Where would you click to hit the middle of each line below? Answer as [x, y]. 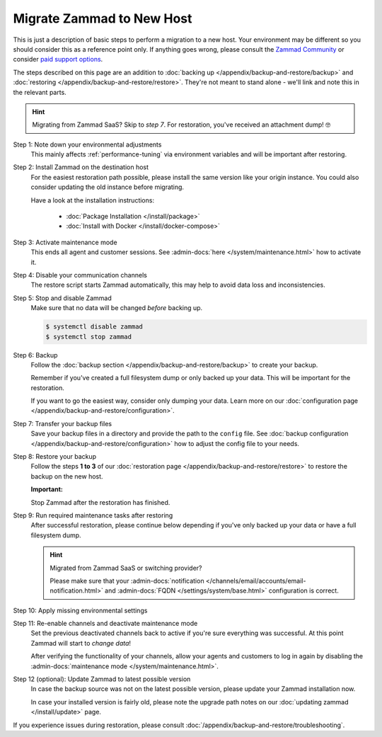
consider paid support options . [58, 59]
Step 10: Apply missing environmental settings [80, 610]
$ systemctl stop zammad [89, 337]
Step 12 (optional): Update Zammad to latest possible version [102, 679]
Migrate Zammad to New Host [103, 18]
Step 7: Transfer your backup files [63, 423]
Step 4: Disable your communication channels [80, 275]
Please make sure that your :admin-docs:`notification [127, 581]
